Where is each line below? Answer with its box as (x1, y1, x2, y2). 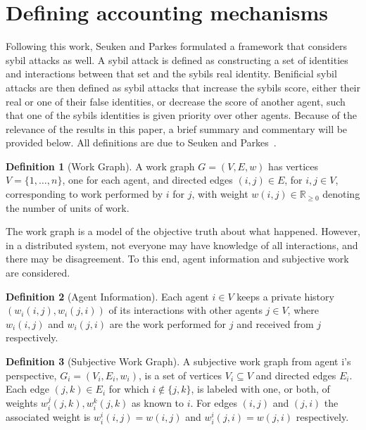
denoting (322, 186, 360, 201)
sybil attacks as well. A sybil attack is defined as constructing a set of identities (6, 52, 348, 67)
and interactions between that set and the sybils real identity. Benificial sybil (6, 66, 337, 81)
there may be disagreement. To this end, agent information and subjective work (6, 251, 349, 266)
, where (287, 303, 319, 317)
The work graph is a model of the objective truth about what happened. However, (6, 224, 360, 239)
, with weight (191, 186, 248, 201)
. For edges (190, 395, 237, 410)
